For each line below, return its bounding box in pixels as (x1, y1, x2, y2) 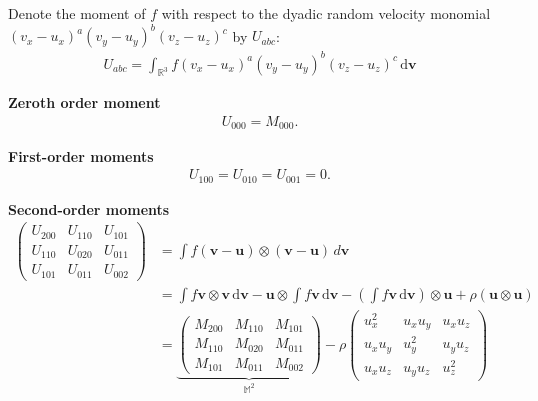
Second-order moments (8, 198, 170, 219)
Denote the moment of (8, 3, 146, 23)
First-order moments (8, 145, 154, 166)
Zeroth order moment (8, 92, 161, 113)
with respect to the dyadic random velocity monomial (161, 3, 491, 23)
